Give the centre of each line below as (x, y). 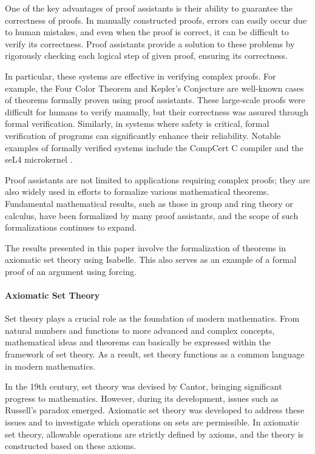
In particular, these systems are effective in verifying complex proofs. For (141, 76)
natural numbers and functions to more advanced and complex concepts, (140, 330)
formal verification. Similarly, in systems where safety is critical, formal (137, 124)
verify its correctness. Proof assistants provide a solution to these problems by (150, 43)
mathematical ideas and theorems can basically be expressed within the (138, 342)
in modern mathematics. (50, 366)
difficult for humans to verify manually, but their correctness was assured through (157, 111)
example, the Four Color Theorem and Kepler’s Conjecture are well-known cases (154, 88)
